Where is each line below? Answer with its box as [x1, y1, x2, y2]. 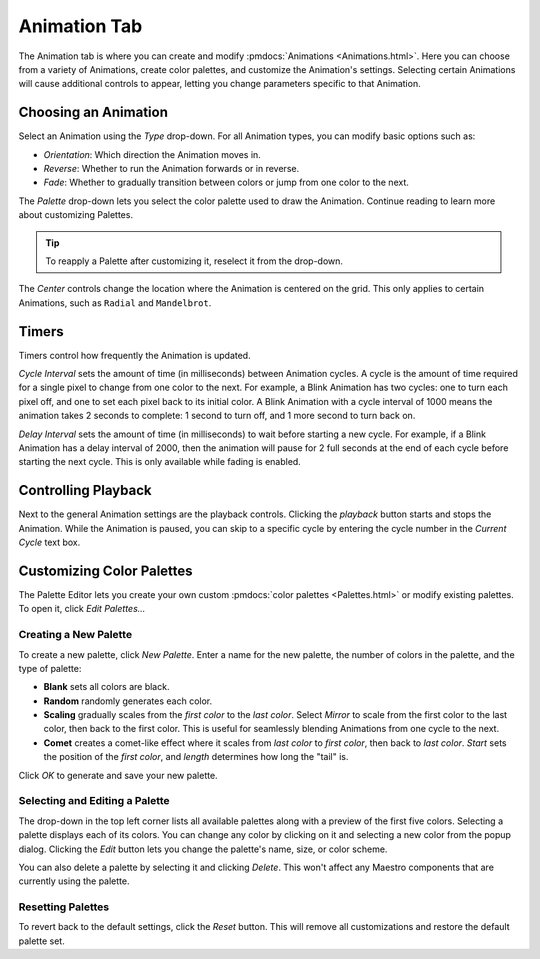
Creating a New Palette [18, 628, 133, 642]
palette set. [18, 935, 65, 947]
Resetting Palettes [18, 900, 110, 914]
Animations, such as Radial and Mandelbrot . [18, 296, 212, 309]
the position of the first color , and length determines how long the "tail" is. [43, 751, 349, 763]
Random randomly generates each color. [43, 695, 213, 707]
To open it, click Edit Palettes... [18, 603, 146, 615]
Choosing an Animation [18, 104, 169, 121]
